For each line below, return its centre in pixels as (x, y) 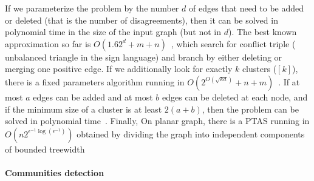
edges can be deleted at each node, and (235, 97)
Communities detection (55, 172)
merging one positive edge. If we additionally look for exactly (119, 69)
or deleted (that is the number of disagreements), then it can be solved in (142, 20)
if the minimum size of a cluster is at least (84, 109)
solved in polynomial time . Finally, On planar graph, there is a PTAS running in (157, 121)
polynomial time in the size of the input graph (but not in (113, 32)
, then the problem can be (250, 109)
